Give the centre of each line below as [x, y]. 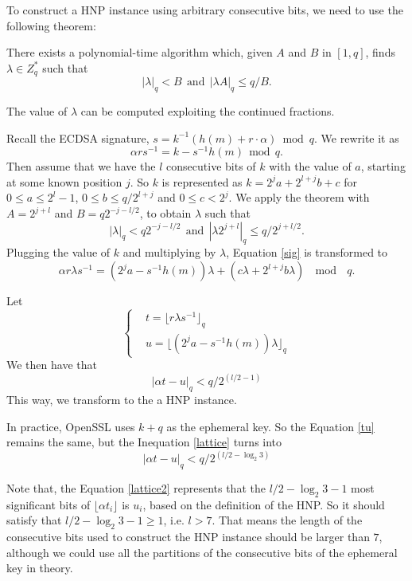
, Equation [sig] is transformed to [307, 252]
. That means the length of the [287, 520]
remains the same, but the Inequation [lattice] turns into [144, 442]
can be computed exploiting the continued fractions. [208, 111]
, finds [380, 52]
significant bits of [49, 504]
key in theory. [40, 568]
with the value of [310, 166]
